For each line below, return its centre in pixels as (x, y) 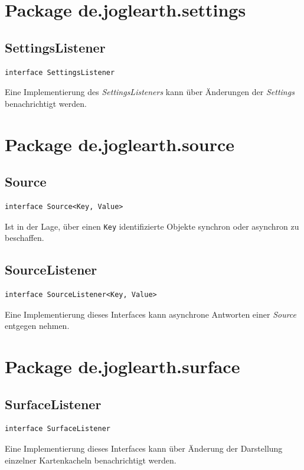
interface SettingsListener (60, 72)
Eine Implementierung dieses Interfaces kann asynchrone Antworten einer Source (151, 314)
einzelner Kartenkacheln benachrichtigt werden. (91, 460)
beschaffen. (24, 238)
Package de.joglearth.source (120, 144)
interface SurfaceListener (58, 429)
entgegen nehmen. (37, 326)
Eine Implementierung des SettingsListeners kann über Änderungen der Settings (150, 92)
